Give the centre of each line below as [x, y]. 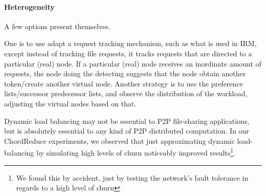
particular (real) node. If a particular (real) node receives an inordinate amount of [133, 63]
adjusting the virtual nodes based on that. [70, 103]
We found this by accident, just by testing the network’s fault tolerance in [132, 177]
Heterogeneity [29, 6]
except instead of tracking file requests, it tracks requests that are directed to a [128, 53]
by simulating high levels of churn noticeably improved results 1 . [136, 152]
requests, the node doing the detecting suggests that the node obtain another [125, 73]
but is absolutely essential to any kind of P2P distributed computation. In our [127, 131]
